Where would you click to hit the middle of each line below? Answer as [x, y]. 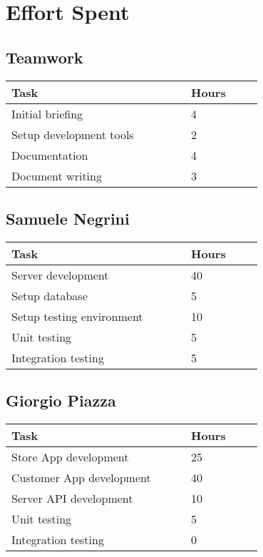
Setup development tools [73, 134]
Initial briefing [47, 113]
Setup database [50, 295]
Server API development [72, 498]
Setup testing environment [77, 316]
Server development [60, 275]
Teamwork [45, 57]
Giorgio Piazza [61, 400]
